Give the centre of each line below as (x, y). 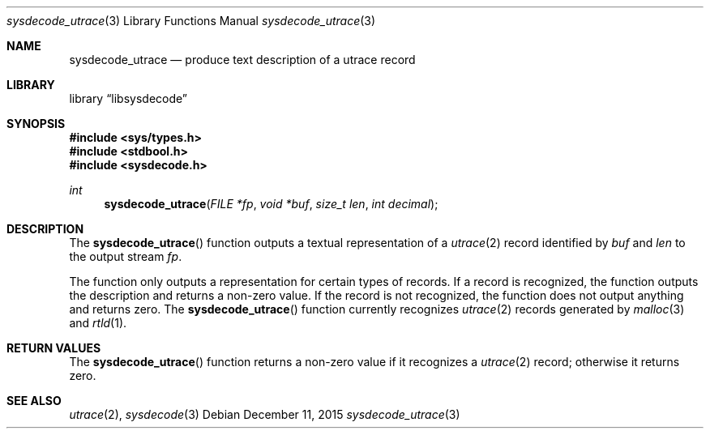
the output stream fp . (126, 256)
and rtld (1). (98, 323)
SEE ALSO (34, 401)
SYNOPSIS (36, 124)
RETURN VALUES (54, 348)
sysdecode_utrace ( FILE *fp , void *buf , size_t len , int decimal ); (271, 204)
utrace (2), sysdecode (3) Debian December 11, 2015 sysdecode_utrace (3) (265, 414)
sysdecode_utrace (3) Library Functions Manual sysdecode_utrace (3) (191, 21)
